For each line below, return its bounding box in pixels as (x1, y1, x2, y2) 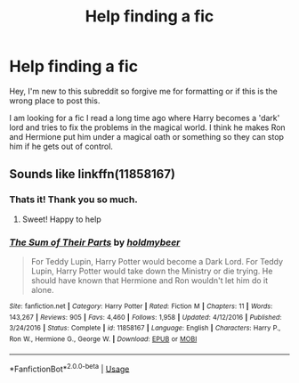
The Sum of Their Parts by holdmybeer (9, 236, 181, 249)
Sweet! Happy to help (21, 214, 101, 224)
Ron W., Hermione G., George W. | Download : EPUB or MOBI (9, 334, 198, 344)
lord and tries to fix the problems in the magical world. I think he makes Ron (9, 122, 287, 133)
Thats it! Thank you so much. (9, 193, 138, 206)
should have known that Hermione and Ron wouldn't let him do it (30, 274, 269, 286)
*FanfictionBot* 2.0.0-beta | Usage (9, 362, 130, 374)
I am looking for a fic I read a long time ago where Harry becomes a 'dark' (9, 112, 280, 123)
